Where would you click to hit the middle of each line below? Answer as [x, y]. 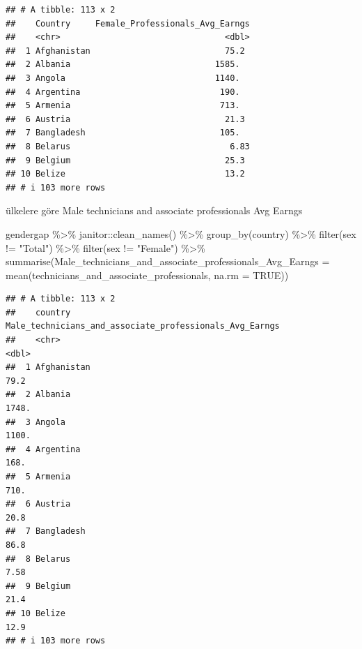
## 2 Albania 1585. [123, 65]
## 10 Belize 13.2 [125, 174]
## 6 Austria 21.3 [125, 119]
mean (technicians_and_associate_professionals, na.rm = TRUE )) [147, 275]
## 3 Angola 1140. [123, 78]
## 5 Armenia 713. [123, 106]
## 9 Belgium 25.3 [125, 160]
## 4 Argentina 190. [123, 92]
